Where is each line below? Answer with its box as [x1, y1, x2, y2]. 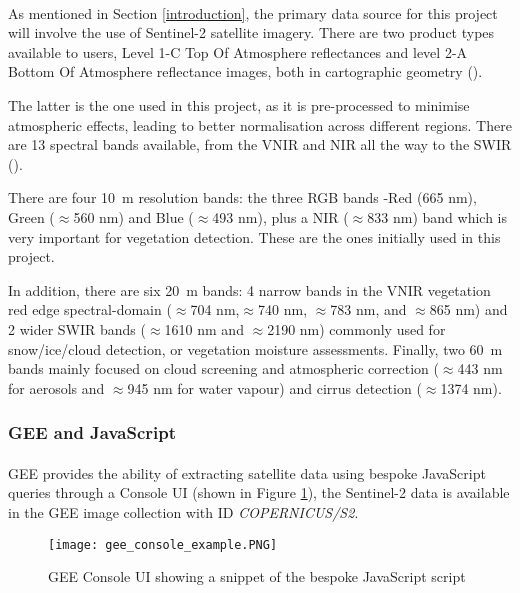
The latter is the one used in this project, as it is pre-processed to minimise [8, 94, 470, 115]
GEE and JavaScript [8, 420, 177, 445]
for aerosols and [8, 377, 105, 398]
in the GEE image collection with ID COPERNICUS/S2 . [8, 501, 359, 522]
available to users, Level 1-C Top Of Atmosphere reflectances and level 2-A [8, 41, 468, 62]
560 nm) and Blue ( [73, 206, 194, 227]
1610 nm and [164, 318, 244, 339]
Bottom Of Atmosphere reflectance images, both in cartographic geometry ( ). [8, 61, 483, 82]
